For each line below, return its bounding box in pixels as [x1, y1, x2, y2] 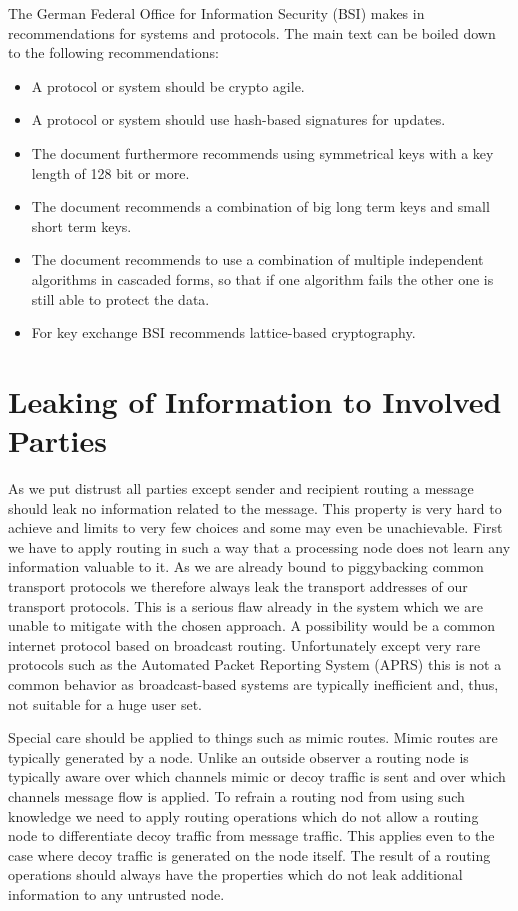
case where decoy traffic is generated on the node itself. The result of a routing [8, 844, 491, 865]
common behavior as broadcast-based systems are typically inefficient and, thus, [8, 673, 499, 694]
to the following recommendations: [8, 42, 219, 63]
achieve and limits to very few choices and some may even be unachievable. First [8, 517, 503, 538]
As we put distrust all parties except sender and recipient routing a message [8, 478, 474, 499]
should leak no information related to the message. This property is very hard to [8, 497, 502, 518]
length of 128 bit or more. [31, 162, 190, 183]
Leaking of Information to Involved [8, 380, 502, 421]
